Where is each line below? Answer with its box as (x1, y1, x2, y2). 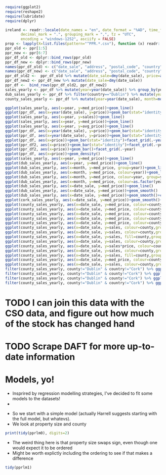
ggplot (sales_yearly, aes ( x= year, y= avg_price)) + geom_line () (5, 124, 134, 129)
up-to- (127, 341, 155, 352)
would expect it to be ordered (12, 445, 73, 451)
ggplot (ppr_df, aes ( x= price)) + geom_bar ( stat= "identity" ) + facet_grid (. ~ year (5, 138, 165, 143)
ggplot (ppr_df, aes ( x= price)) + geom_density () (5, 152, 100, 157)
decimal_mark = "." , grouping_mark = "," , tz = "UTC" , (20, 32, 136, 37)
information (26, 352, 75, 363)
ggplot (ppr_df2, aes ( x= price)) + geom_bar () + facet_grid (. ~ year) (5, 147, 136, 152)
